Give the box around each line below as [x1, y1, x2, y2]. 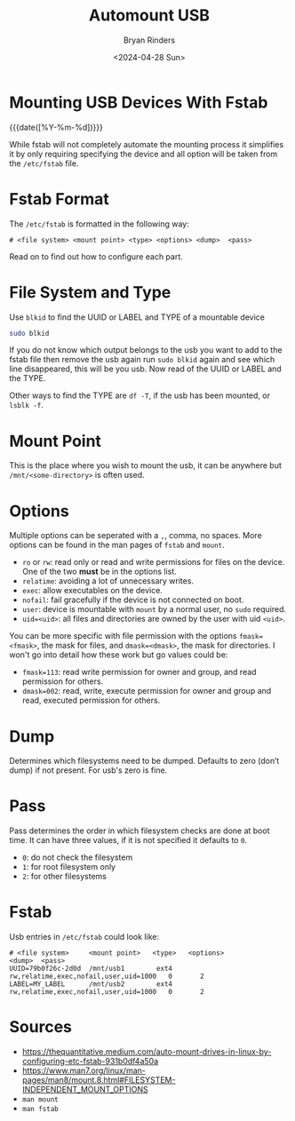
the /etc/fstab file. [9, 157, 79, 169]
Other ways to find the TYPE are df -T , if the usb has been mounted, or [9, 390, 271, 401]
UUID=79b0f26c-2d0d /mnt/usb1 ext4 [9, 965, 173, 974]
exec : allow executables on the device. [21, 585, 163, 596]
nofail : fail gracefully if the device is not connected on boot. [21, 594, 244, 605]
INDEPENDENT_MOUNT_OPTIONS [21, 1085, 148, 1095]
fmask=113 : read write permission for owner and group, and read [21, 667, 257, 678]
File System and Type [9, 282, 171, 302]
